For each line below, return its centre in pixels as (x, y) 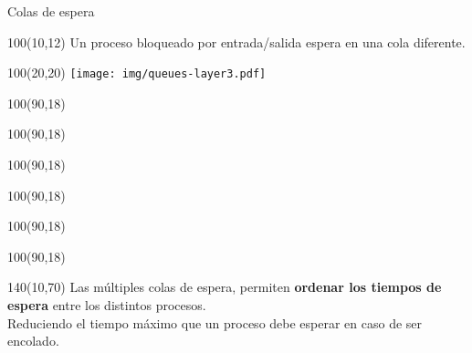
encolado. (33, 341)
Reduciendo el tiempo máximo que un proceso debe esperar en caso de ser (215, 322)
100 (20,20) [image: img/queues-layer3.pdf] (137, 73)
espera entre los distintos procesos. (107, 305)
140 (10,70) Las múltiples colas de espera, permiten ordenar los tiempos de (225, 287)
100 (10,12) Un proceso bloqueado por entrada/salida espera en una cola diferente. (236, 42)
